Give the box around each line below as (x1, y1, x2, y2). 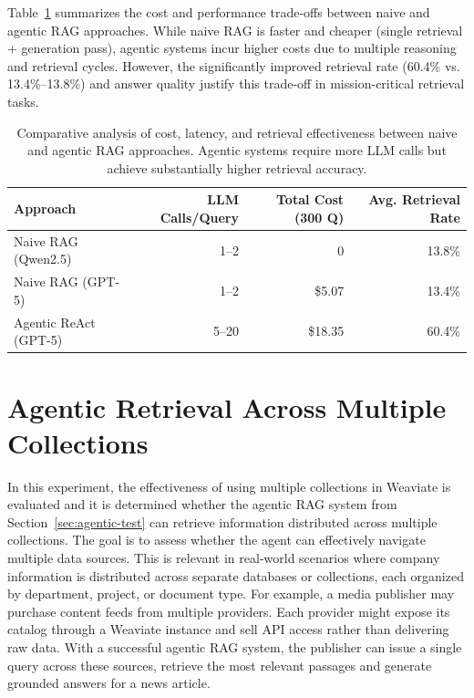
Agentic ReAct (14, 312, 96, 331)
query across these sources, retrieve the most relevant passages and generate (7, 655, 432, 674)
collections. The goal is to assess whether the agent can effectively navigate (7, 530, 426, 549)
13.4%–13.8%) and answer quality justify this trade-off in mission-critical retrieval (7, 74, 465, 93)
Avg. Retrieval (368, 190, 460, 209)
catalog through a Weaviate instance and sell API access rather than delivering (7, 620, 449, 639)
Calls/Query (160, 207, 239, 226)
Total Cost (276, 190, 345, 209)
